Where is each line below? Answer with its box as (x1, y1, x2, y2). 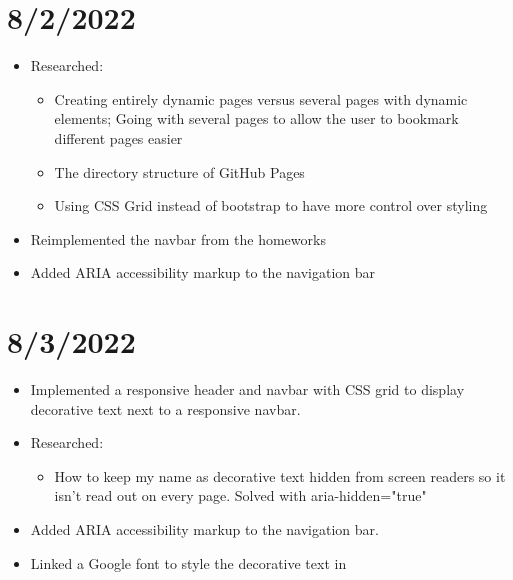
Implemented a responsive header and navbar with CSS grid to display (30, 379, 465, 399)
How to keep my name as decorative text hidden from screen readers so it (54, 465, 506, 486)
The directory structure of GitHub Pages (54, 161, 305, 182)
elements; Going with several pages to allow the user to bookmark (54, 108, 459, 129)
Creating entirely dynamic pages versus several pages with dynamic (54, 88, 468, 109)
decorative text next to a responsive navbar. (30, 398, 301, 419)
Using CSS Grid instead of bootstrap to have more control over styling (54, 195, 488, 216)
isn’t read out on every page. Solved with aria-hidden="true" (54, 485, 427, 506)
